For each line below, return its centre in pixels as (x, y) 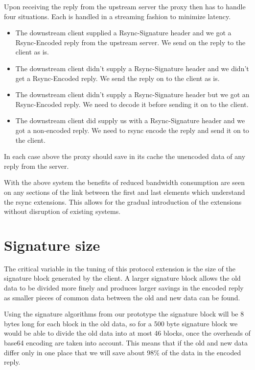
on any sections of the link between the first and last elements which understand (125, 192)
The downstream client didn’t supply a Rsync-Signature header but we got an (132, 94)
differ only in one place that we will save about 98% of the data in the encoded (123, 352)
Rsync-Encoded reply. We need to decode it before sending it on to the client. (132, 104)
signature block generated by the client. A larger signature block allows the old (122, 278)
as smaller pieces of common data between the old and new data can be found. (122, 297)
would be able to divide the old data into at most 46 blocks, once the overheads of (127, 333)
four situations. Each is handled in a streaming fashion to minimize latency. (117, 16)
